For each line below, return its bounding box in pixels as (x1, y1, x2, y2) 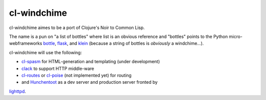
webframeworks (9, 40, 42, 46)
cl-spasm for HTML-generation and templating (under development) (21, 59, 160, 65)
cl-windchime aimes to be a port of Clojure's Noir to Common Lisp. (9, 25, 145, 31)
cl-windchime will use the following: (9, 49, 82, 55)
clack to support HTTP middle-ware (21, 66, 95, 71)
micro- (229, 33, 243, 39)
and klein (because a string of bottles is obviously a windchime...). (69, 40, 204, 46)
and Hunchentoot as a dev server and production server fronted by (21, 79, 158, 85)
